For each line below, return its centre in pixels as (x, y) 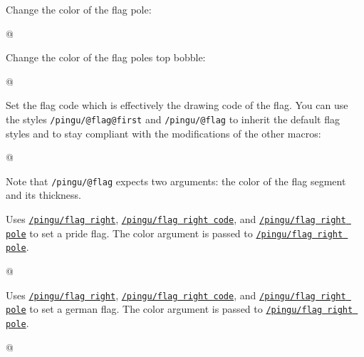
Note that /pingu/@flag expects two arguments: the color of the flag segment (176, 181)
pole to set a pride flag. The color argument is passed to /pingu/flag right (175, 233)
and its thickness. (44, 195)
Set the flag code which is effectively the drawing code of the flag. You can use (177, 105)
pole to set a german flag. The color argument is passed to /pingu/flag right (180, 309)
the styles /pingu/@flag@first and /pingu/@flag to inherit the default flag (173, 119)
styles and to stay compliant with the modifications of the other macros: (163, 133)
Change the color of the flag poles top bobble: (106, 57)
